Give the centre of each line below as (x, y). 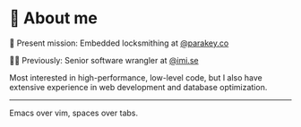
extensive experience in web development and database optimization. (138, 87)
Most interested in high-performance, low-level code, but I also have (136, 77)
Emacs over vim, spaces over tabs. (74, 113)
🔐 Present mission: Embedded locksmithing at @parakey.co (119, 43)
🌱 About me (54, 18)
